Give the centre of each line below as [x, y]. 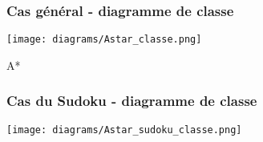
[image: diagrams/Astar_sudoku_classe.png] [124, 130]
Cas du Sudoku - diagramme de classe [132, 101]
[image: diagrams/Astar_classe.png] [104, 40]
